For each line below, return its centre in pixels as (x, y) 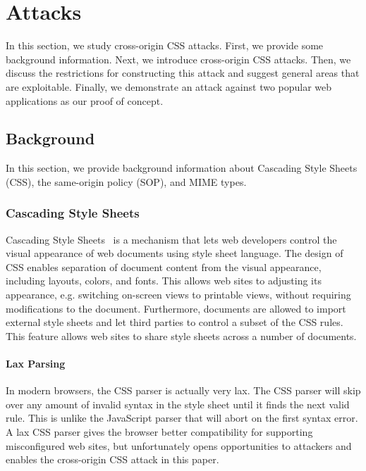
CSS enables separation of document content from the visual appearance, (164, 266)
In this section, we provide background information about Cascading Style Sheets (182, 168)
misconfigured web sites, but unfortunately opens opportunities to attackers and (179, 445)
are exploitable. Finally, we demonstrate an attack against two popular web (169, 86)
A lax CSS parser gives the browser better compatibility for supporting (159, 432)
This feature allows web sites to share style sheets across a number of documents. (181, 335)
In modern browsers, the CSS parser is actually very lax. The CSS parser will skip (183, 390)
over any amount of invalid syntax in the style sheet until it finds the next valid (178, 404)
